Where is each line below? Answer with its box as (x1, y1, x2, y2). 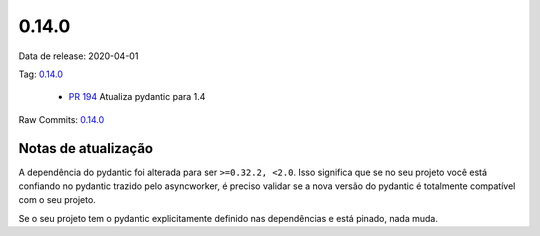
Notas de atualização (18, 140, 154, 157)
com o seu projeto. (18, 194, 97, 206)
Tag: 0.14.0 (18, 68, 64, 80)
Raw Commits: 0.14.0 (18, 113, 105, 125)
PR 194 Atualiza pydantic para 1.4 (68, 91, 206, 103)
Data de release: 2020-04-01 (18, 50, 139, 62)
